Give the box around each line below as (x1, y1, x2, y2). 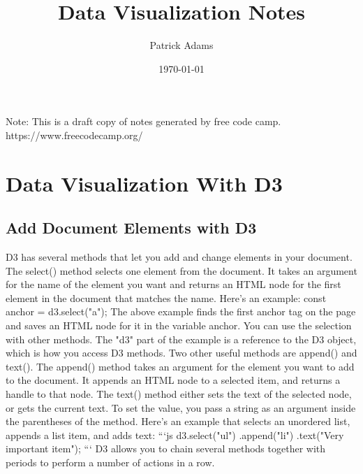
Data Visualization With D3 (6, 168, 283, 197)
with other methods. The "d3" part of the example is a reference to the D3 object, (6, 331, 357, 346)
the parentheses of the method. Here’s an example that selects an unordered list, (6, 414, 350, 429)
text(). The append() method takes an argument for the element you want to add (6, 359, 355, 373)
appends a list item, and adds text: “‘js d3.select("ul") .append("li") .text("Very (6, 427, 344, 442)
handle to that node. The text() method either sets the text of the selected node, (6, 387, 352, 401)
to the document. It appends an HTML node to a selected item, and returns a (6, 373, 341, 387)
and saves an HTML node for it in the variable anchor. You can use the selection (6, 318, 352, 333)
